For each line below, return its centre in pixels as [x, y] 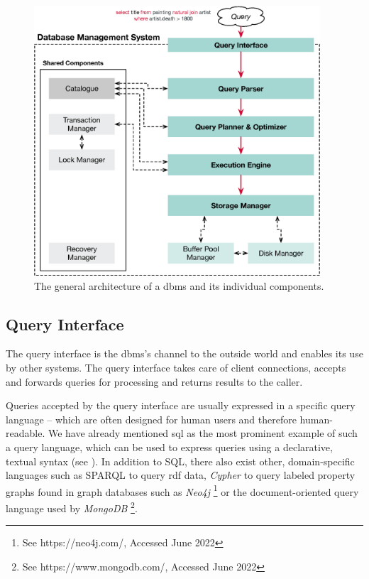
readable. [26, 433]
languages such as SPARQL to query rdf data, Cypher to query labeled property [181, 475]
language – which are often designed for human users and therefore [151, 419]
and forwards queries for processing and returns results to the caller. [154, 381]
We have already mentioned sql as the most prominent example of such [203, 433]
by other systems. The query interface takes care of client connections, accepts [176, 367]
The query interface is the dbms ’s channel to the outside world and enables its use [184, 353]
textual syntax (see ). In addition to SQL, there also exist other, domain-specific [180, 461]
